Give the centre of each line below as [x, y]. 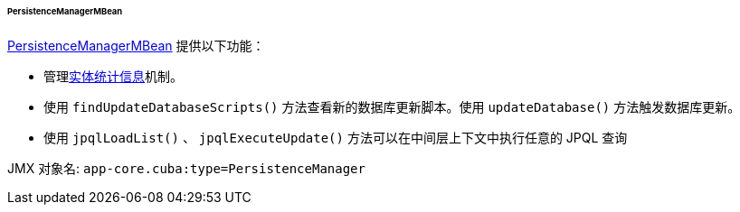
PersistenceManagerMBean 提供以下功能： [136, 45]
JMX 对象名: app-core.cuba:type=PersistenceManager [186, 168]
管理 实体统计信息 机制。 [113, 76]
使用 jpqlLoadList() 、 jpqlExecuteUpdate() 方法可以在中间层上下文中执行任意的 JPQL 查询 [336, 137]
